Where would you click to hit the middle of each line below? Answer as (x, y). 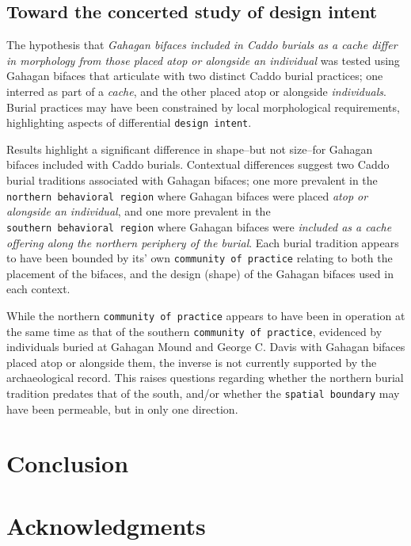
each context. (38, 289)
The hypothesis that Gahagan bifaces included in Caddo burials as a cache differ (202, 45)
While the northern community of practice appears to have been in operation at (206, 315)
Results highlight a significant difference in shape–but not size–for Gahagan (190, 149)
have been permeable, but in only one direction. (122, 409)
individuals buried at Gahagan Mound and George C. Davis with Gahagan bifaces (206, 347)
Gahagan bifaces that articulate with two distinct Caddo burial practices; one (195, 76)
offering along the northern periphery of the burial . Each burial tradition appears (203, 242)
